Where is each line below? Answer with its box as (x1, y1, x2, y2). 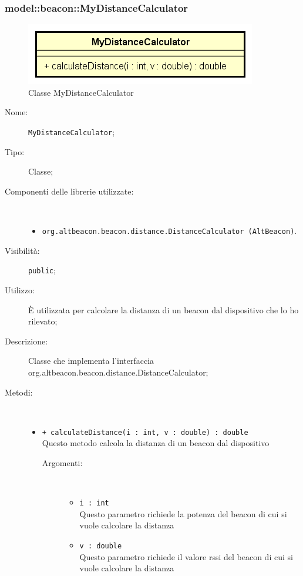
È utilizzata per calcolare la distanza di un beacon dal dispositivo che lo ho (28, 303, 299, 316)
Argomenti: (42, 456, 83, 468)
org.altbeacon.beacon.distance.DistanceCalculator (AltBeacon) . (42, 225, 297, 237)
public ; (28, 264, 56, 276)
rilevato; (28, 315, 58, 327)
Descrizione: (5, 334, 48, 347)
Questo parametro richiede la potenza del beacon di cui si (79, 507, 287, 520)
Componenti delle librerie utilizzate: (5, 185, 134, 197)
